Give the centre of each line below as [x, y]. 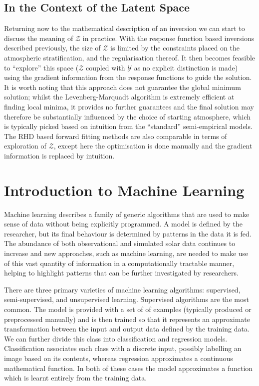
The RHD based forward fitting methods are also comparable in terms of [116, 136]
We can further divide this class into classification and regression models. [116, 338]
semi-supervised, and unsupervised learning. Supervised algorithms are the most [127, 299]
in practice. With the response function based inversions [168, 38]
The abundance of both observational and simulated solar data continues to [120, 243]
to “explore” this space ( [41, 67]
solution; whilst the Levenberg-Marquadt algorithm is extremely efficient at [119, 97]
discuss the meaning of [39, 38]
